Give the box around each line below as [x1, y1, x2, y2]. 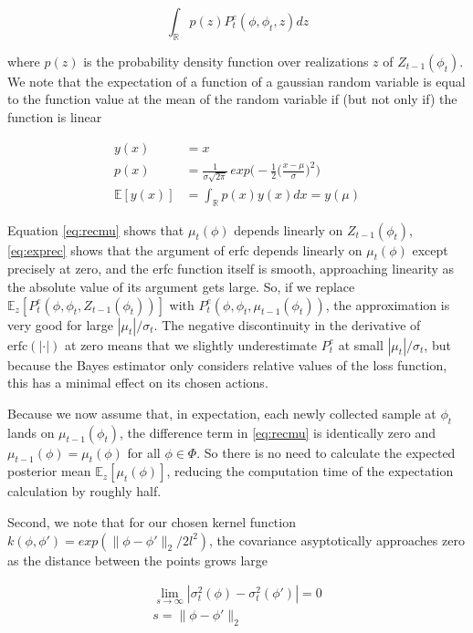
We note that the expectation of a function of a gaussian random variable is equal [7, 71, 466, 90]
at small [338, 335, 384, 354]
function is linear [7, 107, 102, 126]
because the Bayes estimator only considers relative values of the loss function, [7, 355, 447, 374]
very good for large [7, 315, 114, 334]
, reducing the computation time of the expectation [166, 462, 454, 481]
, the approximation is [325, 295, 450, 314]
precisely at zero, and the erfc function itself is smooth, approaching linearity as [7, 259, 455, 278]
